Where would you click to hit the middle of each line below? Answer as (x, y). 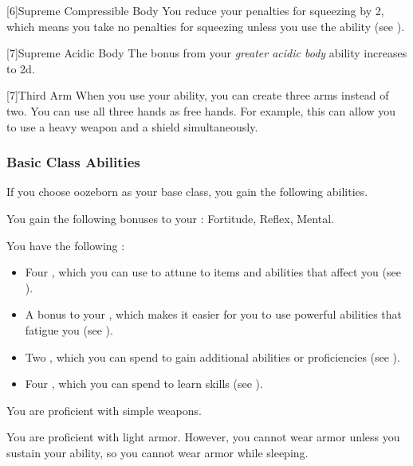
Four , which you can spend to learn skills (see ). (144, 384)
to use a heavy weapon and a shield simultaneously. (132, 126)
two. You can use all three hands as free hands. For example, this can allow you (201, 110)
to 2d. (21, 68)
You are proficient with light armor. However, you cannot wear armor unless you (203, 437)
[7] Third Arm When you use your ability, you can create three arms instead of (198, 95)
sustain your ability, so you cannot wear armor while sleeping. (157, 452)
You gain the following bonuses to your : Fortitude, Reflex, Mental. (170, 218)
